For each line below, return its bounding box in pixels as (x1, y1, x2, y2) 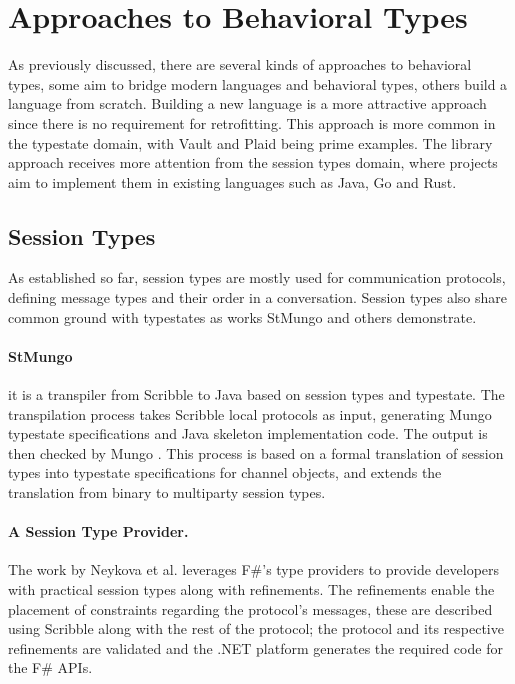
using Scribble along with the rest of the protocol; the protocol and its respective (8, 618, 504, 639)
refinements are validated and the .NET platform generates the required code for (8, 637, 503, 658)
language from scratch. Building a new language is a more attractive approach (8, 93, 487, 114)
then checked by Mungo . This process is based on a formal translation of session (8, 442, 504, 463)
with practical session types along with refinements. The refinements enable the (8, 579, 495, 600)
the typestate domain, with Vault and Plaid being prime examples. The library (8, 132, 493, 153)
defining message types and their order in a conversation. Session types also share (8, 287, 508, 308)
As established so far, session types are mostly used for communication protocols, (8, 267, 506, 288)
